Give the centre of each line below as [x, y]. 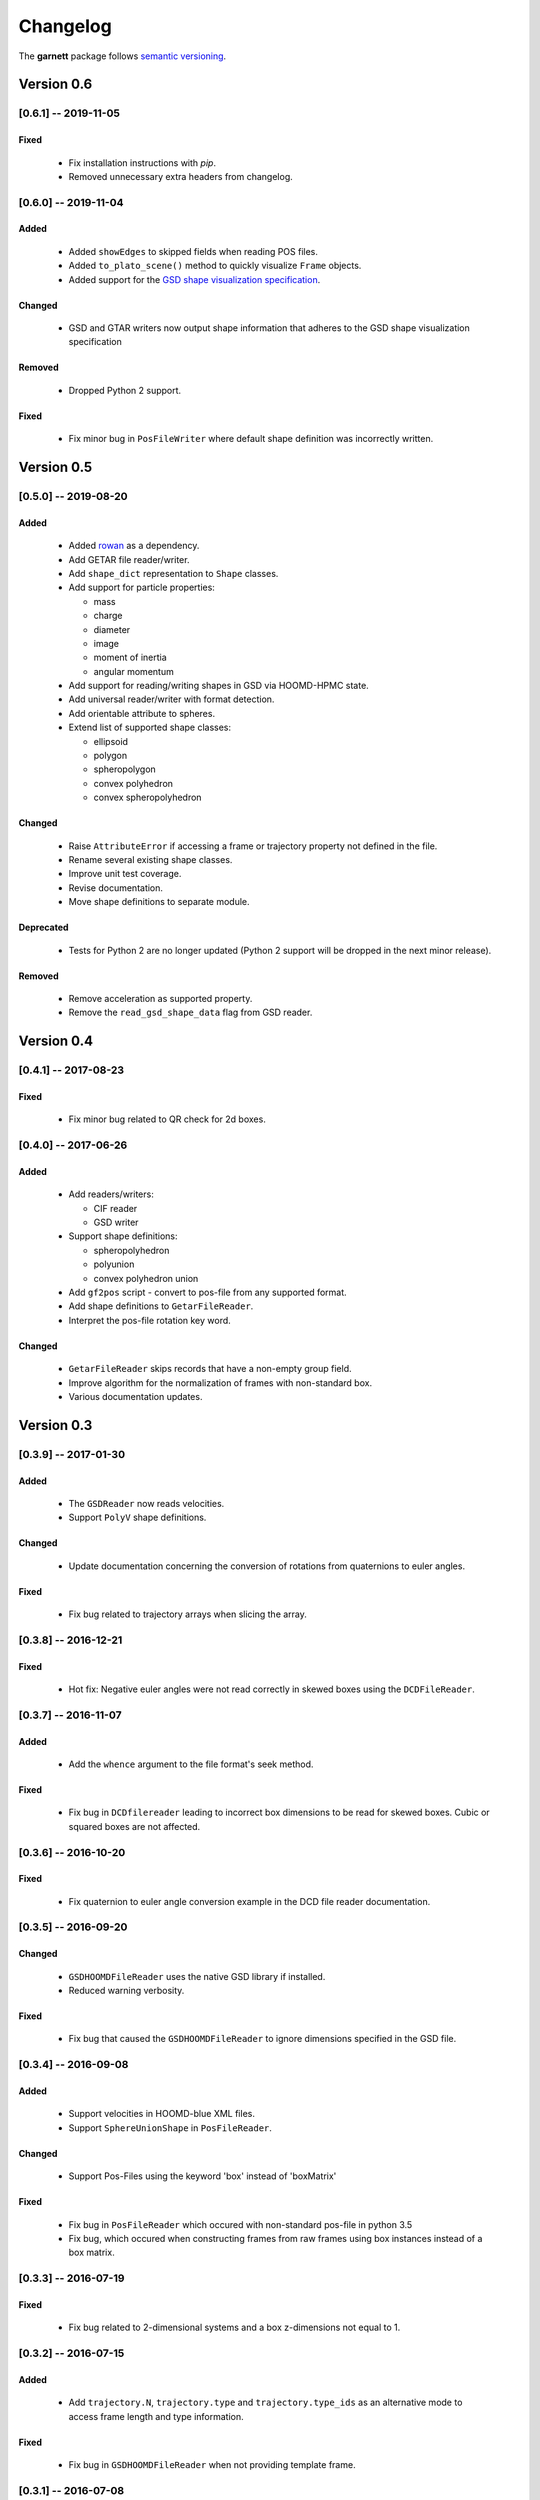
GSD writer [116, 1222]
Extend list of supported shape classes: [150, 727]
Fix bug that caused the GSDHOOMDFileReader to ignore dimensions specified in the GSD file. [262, 2039]
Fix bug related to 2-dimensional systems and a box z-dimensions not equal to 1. [234, 2327]
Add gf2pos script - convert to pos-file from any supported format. [207, 1292]
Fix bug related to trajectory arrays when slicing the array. [187, 1614]
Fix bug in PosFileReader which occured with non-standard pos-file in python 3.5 [240, 2224]
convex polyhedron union [146, 1278]
